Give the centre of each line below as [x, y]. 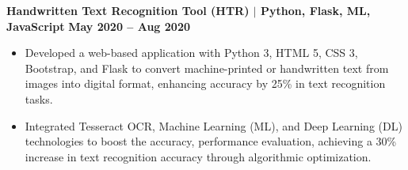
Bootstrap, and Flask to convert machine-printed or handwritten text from [207, 68]
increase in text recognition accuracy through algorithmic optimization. [198, 156]
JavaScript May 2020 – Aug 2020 [98, 26]
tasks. [39, 98]
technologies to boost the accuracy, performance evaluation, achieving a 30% [211, 141]
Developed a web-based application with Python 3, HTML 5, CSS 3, [191, 53]
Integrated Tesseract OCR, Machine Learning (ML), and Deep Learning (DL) [214, 125]
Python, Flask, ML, [316, 10]
